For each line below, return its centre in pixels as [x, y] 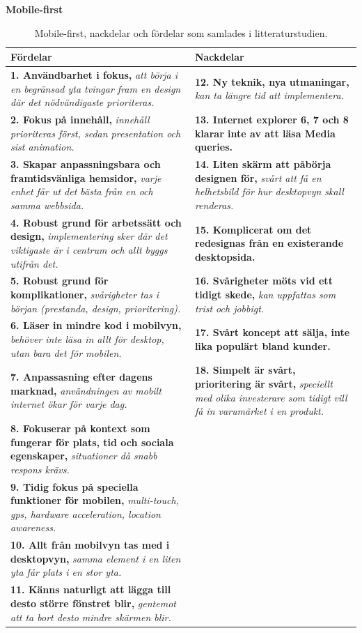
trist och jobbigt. [229, 308]
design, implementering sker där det [89, 236]
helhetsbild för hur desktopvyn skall [269, 191]
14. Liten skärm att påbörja [263, 164]
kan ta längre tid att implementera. [269, 95]
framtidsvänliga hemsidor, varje [86, 177]
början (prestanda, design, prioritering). [96, 308]
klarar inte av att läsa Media [265, 133]
